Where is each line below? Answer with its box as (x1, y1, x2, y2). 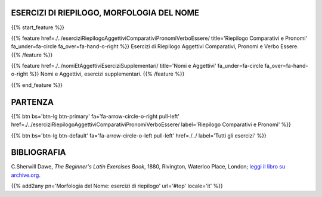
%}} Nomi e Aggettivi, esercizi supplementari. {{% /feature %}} (29, 70, 185, 77)
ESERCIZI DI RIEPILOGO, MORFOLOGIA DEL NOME (11, 8, 200, 18)
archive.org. (11, 171, 41, 179)
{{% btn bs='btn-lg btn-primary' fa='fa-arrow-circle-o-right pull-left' (11, 112, 180, 120)
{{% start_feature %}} (11, 24, 65, 31)
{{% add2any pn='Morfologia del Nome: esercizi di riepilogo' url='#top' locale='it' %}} (11, 182, 223, 190)
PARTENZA (11, 97, 54, 107)
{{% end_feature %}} (11, 81, 63, 89)
